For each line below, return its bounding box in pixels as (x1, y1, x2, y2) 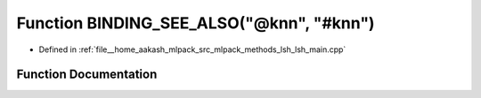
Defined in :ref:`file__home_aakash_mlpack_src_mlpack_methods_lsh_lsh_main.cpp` (38, 44, 346, 55)
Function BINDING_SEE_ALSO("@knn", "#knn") (16, 13, 375, 33)
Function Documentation (16, 67, 158, 82)
